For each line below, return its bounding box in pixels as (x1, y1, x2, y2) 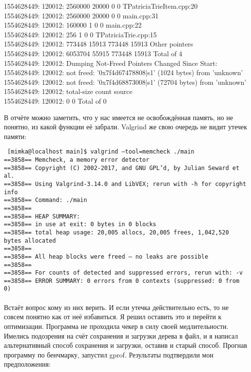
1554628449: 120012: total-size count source (4, 86, 133, 96)
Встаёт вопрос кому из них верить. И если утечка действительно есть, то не (4, 302, 229, 312)
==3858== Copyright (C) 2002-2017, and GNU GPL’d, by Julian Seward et (4, 164, 239, 171)
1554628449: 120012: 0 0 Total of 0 (4, 95, 107, 106)
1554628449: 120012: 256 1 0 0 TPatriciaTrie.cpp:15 (4, 29, 157, 39)
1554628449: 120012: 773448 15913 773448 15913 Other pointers (4, 39, 193, 49)
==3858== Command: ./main (4, 197, 87, 204)
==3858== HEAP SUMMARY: (4, 213, 80, 220)
